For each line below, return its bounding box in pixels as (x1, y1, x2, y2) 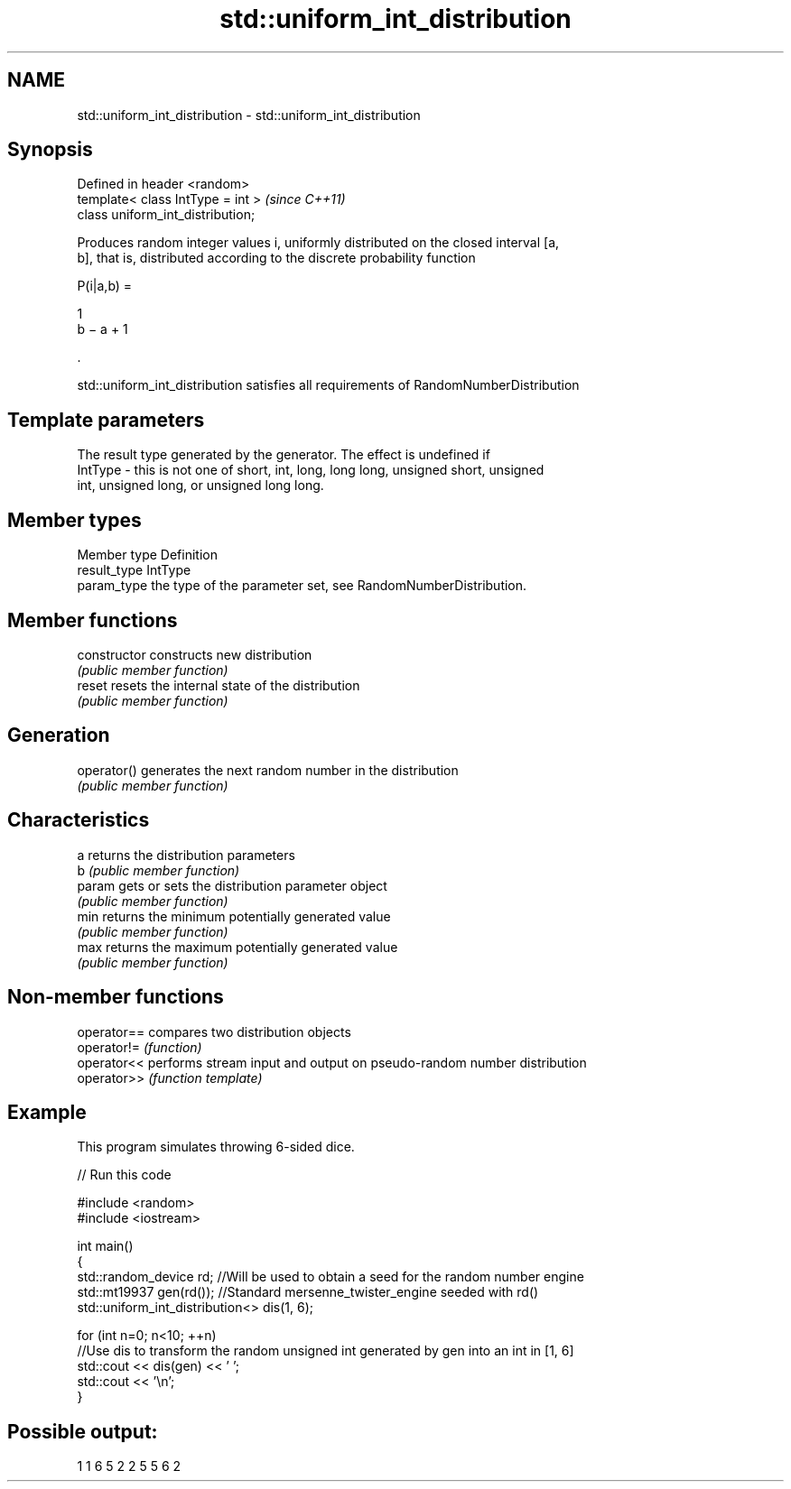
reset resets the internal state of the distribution (77, 677, 360, 693)
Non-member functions (7, 985, 224, 1009)
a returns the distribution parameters (77, 846, 295, 863)
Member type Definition (77, 547, 218, 563)
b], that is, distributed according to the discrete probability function (77, 250, 476, 266)
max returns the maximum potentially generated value (77, 939, 398, 955)
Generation (7, 724, 110, 747)
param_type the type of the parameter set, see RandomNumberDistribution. (77, 578, 527, 594)
